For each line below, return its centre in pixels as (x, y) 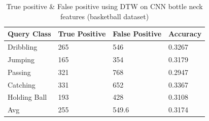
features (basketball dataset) (105, 16)
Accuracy (185, 34)
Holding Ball (27, 97)
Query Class (29, 34)
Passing (19, 72)
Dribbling (23, 47)
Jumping (21, 59)
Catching (22, 84)
